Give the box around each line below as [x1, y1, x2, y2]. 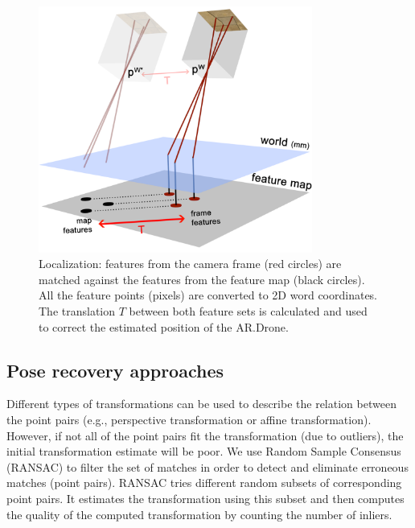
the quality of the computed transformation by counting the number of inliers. [6, 505, 392, 522]
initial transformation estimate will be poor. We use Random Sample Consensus [6, 443, 401, 460]
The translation [39, 302, 116, 319]
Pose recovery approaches [6, 357, 224, 382]
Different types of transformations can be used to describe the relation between [6, 395, 397, 412]
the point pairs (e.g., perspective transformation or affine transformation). [6, 410, 372, 427]
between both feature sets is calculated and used [129, 302, 368, 319]
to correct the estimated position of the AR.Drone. [39, 318, 289, 335]
